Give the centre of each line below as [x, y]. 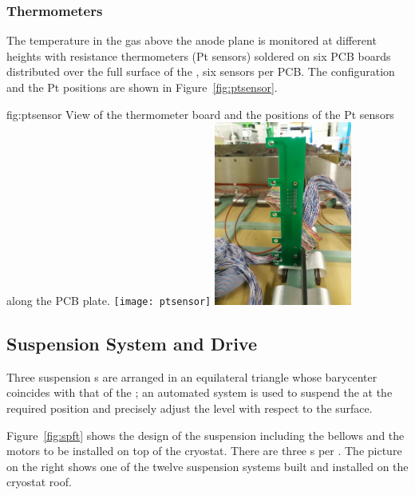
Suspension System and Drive [132, 343]
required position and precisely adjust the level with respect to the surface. [190, 408]
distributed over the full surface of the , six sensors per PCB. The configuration [201, 71]
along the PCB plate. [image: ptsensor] [109, 300]
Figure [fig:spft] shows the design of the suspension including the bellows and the [206, 435]
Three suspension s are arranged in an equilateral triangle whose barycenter [192, 376]
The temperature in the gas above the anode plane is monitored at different [192, 40]
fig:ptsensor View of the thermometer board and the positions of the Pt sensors [200, 114]
